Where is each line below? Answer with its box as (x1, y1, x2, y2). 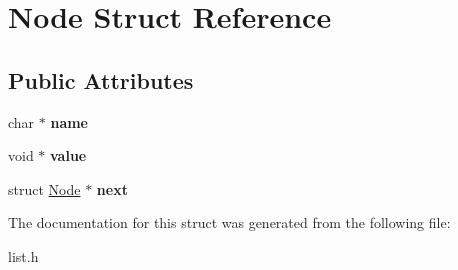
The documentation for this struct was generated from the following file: (8, 212, 451, 233)
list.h (8, 245, 39, 266)
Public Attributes (8, 64, 194, 95)
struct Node (8, 178, 81, 199)
